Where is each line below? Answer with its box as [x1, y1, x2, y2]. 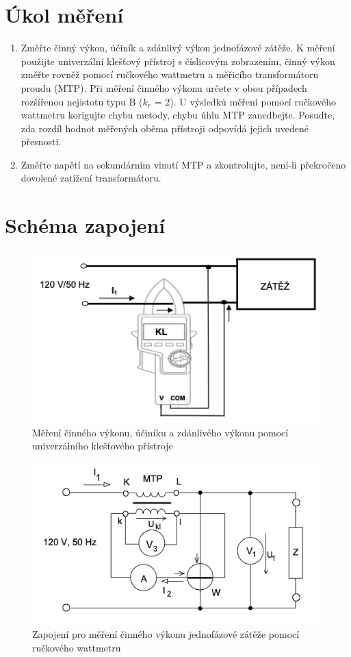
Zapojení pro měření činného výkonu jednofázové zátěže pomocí [32, 627, 300, 641]
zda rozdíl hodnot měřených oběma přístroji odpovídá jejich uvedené [21, 121, 309, 135]
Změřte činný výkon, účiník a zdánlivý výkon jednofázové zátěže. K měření [21, 40, 335, 55]
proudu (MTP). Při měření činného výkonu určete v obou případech [21, 80, 307, 95]
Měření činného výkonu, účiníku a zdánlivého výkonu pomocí [32, 425, 289, 439]
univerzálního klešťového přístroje [32, 438, 173, 453]
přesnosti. [21, 134, 62, 149]
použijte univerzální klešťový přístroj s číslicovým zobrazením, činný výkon [21, 53, 335, 68]
